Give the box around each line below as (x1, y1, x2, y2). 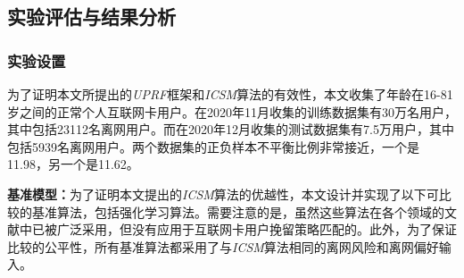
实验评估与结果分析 (7, 3, 176, 30)
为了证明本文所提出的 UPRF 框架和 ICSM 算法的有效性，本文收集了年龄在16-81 (7, 85, 453, 103)
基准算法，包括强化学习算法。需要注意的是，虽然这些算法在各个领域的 (31, 202, 444, 221)
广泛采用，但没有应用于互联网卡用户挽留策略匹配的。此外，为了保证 (56, 220, 457, 239)
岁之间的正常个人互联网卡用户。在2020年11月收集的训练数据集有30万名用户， (7, 102, 457, 121)
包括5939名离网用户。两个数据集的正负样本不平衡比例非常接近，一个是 (7, 137, 419, 156)
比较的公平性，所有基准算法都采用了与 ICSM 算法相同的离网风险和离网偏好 (7, 237, 439, 256)
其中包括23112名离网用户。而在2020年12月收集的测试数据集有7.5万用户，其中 (7, 120, 454, 139)
